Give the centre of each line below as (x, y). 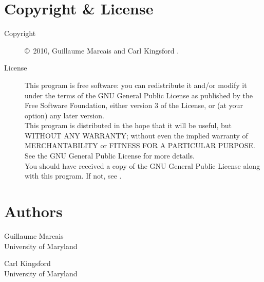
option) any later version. (64, 115)
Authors (33, 211)
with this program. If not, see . (73, 176)
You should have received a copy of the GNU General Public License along (143, 165)
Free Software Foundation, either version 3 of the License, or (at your (134, 105)
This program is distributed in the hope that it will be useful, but (128, 125)
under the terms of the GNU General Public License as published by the (139, 95)
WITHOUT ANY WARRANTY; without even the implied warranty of (136, 135)
